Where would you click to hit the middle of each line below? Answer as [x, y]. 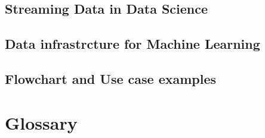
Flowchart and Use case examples [111, 78]
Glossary [41, 122]
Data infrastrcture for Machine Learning [132, 44]
